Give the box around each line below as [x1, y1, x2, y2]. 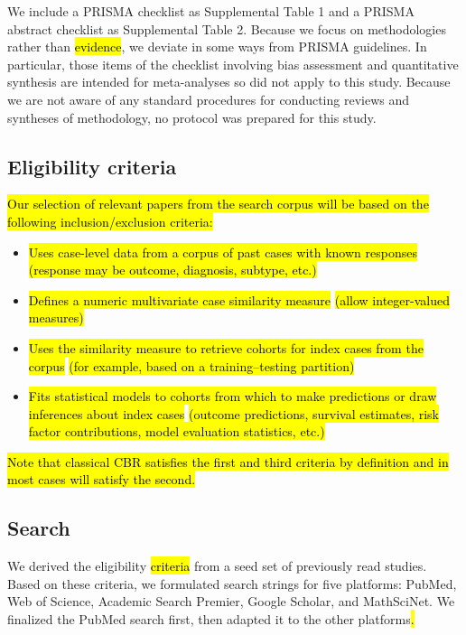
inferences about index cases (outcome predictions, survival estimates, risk [28, 404, 440, 423]
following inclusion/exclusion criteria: [7, 211, 213, 230]
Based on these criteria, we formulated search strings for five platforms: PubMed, [7, 574, 457, 593]
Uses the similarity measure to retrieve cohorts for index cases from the [28, 338, 424, 357]
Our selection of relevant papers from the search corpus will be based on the [7, 194, 429, 213]
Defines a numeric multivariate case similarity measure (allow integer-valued [28, 290, 450, 309]
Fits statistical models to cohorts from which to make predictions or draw [28, 387, 437, 406]
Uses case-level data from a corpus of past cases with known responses [28, 242, 417, 261]
